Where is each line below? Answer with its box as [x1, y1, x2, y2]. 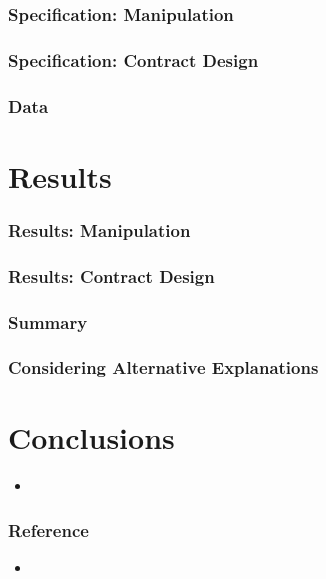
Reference [8, 517, 89, 542]
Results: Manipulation [8, 217, 191, 242]
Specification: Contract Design [8, 47, 259, 72]
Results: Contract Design [8, 263, 215, 288]
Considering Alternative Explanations [8, 355, 319, 380]
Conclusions [8, 417, 175, 458]
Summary [8, 309, 88, 334]
